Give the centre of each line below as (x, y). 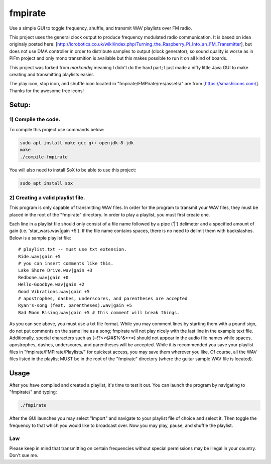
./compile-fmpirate (44, 157)
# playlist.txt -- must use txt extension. (73, 250)
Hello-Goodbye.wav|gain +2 (51, 285)
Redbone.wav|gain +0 (43, 277)
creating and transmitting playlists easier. (52, 74)
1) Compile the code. (35, 119)
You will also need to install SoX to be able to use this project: (73, 170)
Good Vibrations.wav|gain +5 (54, 291)
